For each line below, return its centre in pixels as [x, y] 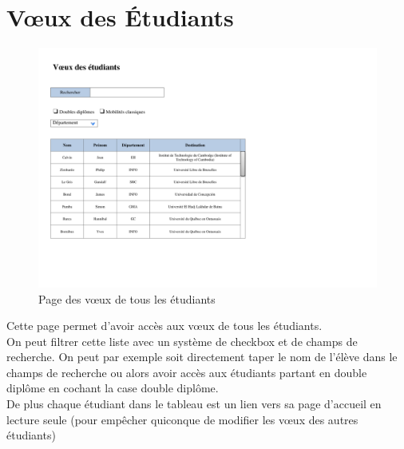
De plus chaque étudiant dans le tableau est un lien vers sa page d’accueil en [194, 404]
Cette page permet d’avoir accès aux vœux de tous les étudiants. [164, 326]
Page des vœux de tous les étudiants [127, 298]
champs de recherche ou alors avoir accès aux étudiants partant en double [187, 372]
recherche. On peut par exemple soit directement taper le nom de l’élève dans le [202, 357]
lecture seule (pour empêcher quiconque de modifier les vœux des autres [182, 419]
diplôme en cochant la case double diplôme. [113, 388]
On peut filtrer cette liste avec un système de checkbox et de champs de [182, 341]
